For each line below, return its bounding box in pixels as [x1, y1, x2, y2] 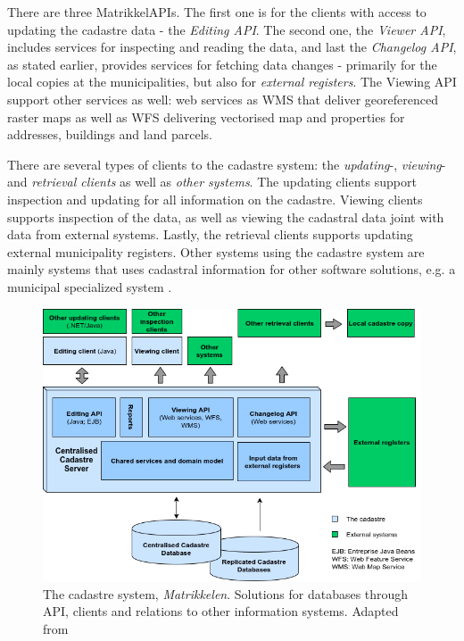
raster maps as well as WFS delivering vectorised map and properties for [7, 107, 405, 126]
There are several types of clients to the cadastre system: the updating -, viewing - [7, 154, 446, 173]
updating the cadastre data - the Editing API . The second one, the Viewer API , [7, 20, 446, 38]
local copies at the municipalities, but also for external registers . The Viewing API [7, 72, 457, 91]
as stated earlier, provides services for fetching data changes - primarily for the [7, 54, 437, 73]
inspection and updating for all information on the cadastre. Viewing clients [7, 189, 423, 208]
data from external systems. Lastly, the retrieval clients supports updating [7, 225, 413, 244]
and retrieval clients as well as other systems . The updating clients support [7, 172, 417, 191]
